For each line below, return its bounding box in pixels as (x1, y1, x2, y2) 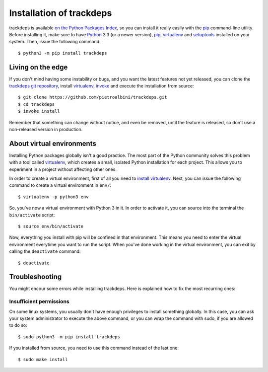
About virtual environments (9, 139, 96, 148)
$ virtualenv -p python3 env (18, 194, 89, 200)
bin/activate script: (9, 212, 55, 218)
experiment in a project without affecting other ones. (9, 166, 117, 172)
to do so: (9, 322, 27, 328)
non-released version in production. (9, 126, 83, 132)
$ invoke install (18, 108, 60, 114)
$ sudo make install (18, 357, 68, 362)
